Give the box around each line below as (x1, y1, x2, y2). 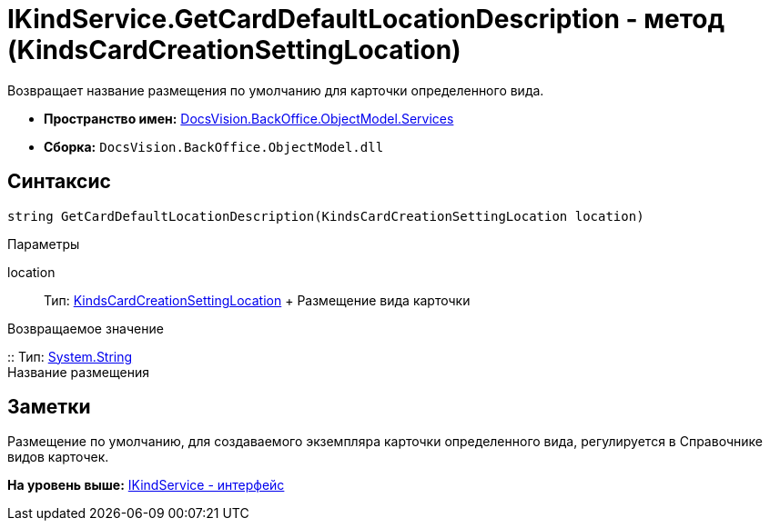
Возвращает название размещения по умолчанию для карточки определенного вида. (7, 82, 544, 98)
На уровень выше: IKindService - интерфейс (7, 477, 285, 493)
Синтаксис (7, 170, 111, 194)
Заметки (7, 395, 91, 419)
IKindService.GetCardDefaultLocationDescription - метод (7, 4, 724, 35)
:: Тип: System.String (7, 348, 133, 364)
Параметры (7, 235, 80, 252)
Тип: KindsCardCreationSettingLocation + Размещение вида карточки (44, 292, 471, 308)
